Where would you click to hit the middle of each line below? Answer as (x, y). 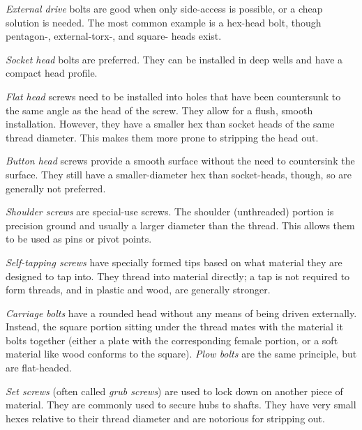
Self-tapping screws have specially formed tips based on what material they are (174, 262)
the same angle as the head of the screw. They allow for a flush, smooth (159, 110)
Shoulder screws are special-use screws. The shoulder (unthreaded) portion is (170, 212)
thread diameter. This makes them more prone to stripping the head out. (162, 137)
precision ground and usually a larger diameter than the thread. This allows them (180, 225)
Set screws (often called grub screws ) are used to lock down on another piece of (174, 391)
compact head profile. (52, 73)
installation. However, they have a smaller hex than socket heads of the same (170, 124)
